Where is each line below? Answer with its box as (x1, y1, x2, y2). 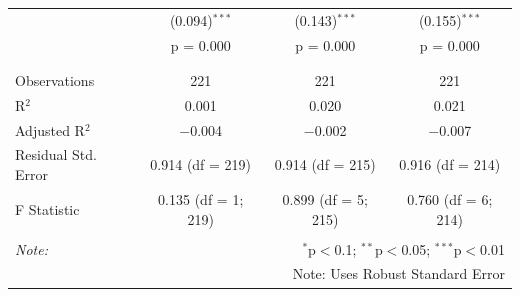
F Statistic (15, 198, 80, 219)
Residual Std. (15, 144, 97, 165)
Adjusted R (15, 119, 85, 140)
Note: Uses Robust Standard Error (292, 263, 505, 284)
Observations (15, 69, 95, 90)
